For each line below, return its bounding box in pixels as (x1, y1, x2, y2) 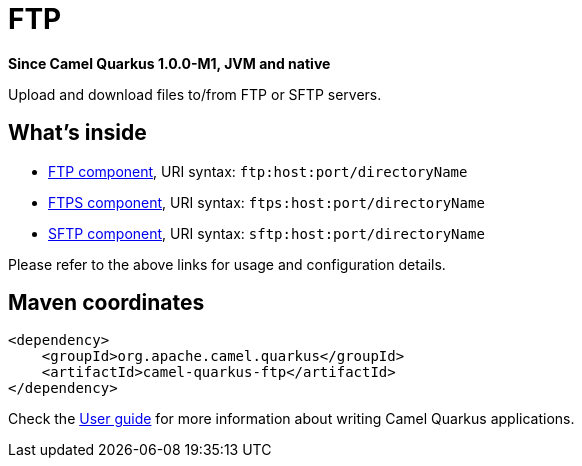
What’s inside (8, 120, 147, 146)
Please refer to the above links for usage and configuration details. (8, 255, 446, 273)
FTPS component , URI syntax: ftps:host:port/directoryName (48, 193, 485, 211)
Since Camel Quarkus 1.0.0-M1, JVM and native (8, 54, 331, 72)
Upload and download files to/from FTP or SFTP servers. (8, 85, 382, 103)
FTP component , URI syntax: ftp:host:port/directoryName (48, 162, 468, 180)
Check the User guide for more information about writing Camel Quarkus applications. (8, 410, 575, 428)
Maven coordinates (8, 290, 205, 316)
